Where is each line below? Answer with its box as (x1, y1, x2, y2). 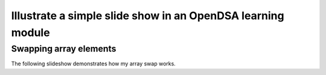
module (11, 26, 51, 39)
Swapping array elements (11, 43, 117, 54)
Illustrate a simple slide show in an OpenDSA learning (11, 9, 284, 22)
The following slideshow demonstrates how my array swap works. (11, 60, 176, 67)
